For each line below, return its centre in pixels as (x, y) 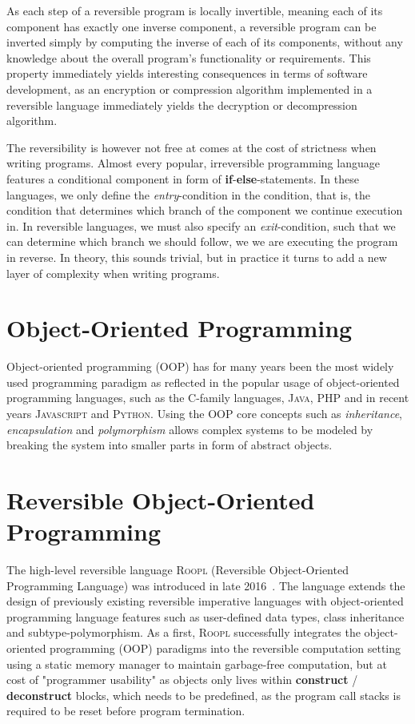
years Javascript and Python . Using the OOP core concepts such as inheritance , (204, 413)
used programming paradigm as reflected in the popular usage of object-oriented (203, 382)
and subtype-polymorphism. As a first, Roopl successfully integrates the (184, 632)
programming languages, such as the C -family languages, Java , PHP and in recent (208, 398)
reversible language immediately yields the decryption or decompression (182, 105)
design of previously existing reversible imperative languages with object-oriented (205, 601)
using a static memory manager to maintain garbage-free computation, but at (197, 664)
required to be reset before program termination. (126, 711)
